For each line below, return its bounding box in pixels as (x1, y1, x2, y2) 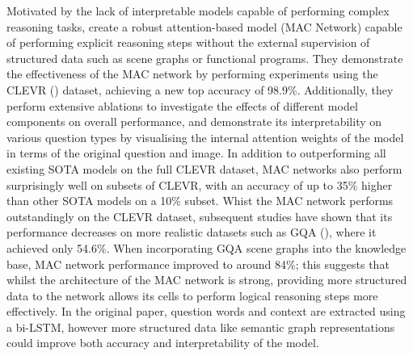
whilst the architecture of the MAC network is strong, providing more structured (6, 271, 407, 288)
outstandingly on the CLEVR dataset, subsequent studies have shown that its (6, 207, 393, 224)
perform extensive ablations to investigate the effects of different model (6, 97, 358, 114)
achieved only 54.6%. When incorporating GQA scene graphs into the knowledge (6, 239, 407, 256)
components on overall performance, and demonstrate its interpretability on (6, 113, 382, 130)
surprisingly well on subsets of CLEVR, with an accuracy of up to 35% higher (6, 176, 393, 193)
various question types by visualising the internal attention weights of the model (6, 128, 404, 145)
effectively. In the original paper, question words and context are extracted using (6, 303, 406, 320)
